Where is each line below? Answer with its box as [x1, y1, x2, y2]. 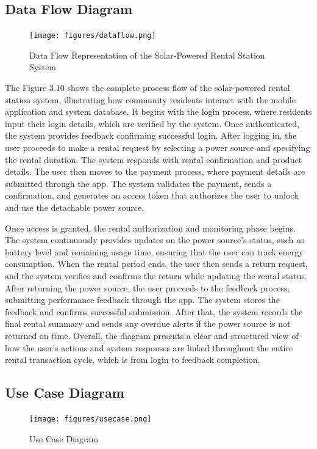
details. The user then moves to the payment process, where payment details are [5, 165, 305, 178]
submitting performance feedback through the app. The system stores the [5, 293, 280, 306]
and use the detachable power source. [5, 200, 144, 213]
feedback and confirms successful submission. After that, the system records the [5, 305, 303, 318]
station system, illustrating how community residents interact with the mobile [5, 93, 296, 106]
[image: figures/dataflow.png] [29, 31, 156, 40]
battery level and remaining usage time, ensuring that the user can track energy [5, 245, 304, 258]
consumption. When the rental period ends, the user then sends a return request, [5, 257, 308, 270]
